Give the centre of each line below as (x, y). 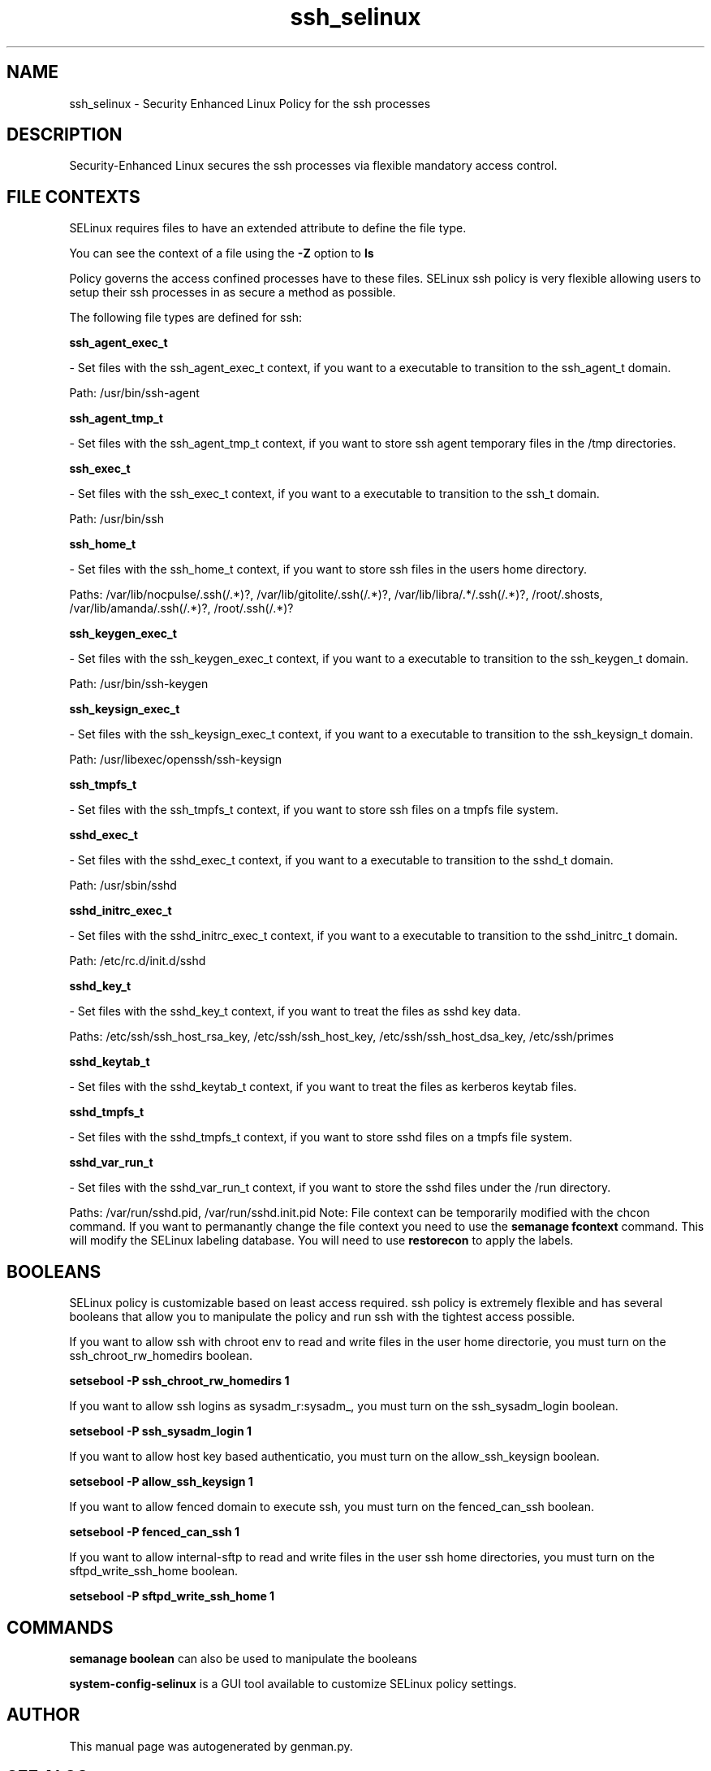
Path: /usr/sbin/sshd (123, 885)
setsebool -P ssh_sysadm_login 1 (160, 1431)
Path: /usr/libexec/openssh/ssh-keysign (176, 760)
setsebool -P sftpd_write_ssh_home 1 (172, 1596)
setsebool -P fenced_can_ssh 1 (155, 1532)
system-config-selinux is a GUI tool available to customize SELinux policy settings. (293, 1683)
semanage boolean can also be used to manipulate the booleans (243, 1658)
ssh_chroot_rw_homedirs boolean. (161, 1356)
